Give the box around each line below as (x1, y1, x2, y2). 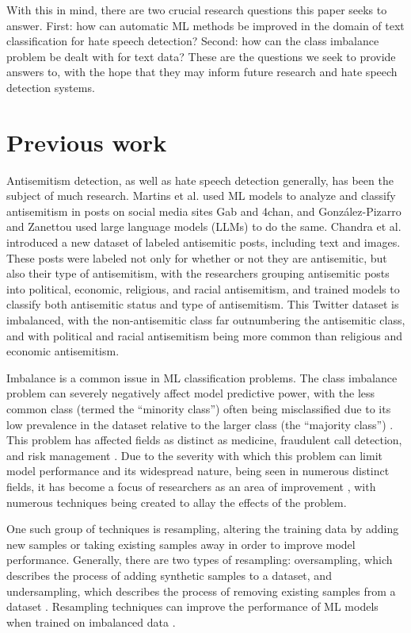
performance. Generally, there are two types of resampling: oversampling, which (6, 551, 393, 568)
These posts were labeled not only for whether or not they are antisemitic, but (6, 249, 387, 266)
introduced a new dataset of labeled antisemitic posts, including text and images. (6, 234, 401, 251)
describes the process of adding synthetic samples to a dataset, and (6, 566, 332, 583)
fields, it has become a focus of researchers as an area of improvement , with (6, 478, 376, 494)
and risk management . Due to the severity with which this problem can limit (6, 447, 382, 463)
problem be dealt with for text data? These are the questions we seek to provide (6, 48, 396, 64)
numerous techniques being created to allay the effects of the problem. (6, 493, 347, 510)
